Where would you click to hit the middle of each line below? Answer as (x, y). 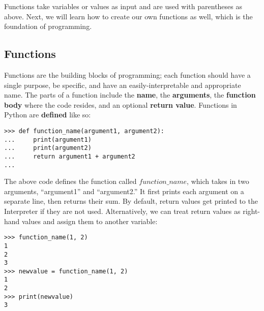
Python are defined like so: (48, 115)
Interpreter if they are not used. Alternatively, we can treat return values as (122, 211)
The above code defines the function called (70, 181)
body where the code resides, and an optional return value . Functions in (121, 104)
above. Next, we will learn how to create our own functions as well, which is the (128, 16)
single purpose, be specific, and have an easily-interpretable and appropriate (123, 85)
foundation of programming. (48, 26)
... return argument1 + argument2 (70, 156)
